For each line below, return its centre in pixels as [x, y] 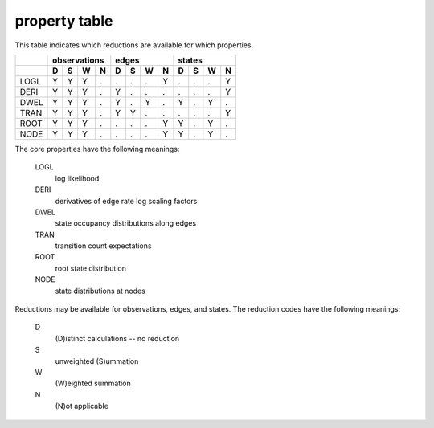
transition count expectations [103, 246]
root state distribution [91, 268]
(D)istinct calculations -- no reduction [117, 338]
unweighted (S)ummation [97, 361]
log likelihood [77, 178]
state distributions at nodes [100, 291]
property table [64, 21]
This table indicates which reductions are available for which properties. [134, 45]
